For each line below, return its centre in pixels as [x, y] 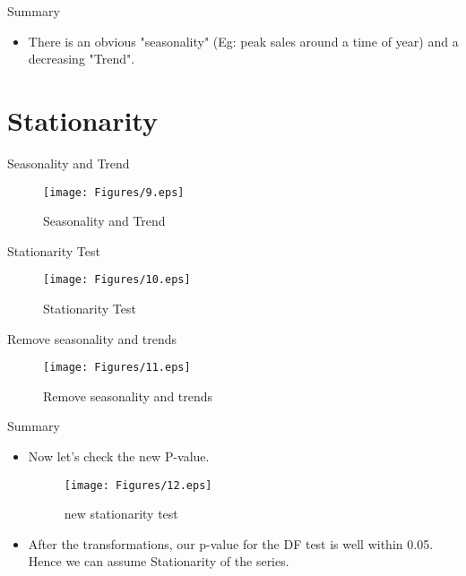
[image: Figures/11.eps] [117, 368]
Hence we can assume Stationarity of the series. [159, 561]
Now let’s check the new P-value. [119, 456]
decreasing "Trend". [82, 59]
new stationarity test [121, 514]
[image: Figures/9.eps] [114, 192]
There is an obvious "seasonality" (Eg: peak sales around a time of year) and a [243, 41]
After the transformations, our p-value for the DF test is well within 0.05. [231, 543]
